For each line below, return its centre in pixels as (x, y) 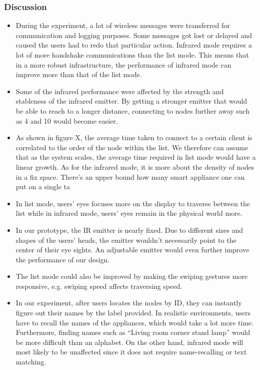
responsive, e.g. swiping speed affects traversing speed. (99, 286)
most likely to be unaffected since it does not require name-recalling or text (131, 352)
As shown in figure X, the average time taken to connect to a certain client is (134, 137)
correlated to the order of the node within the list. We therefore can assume (132, 147)
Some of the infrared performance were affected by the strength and (120, 91)
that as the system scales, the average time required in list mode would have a (136, 157)
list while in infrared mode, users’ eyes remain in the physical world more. (129, 213)
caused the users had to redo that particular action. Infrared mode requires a (134, 45)
